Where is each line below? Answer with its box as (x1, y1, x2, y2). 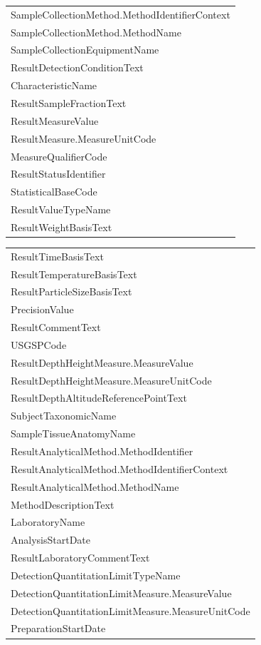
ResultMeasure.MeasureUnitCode (11, 131, 156, 146)
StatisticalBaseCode (11, 184, 97, 199)
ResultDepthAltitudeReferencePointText (11, 390, 187, 405)
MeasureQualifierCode (11, 148, 107, 163)
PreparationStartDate (11, 621, 106, 636)
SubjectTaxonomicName (11, 408, 117, 423)
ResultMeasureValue (11, 113, 99, 128)
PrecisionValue (11, 302, 74, 317)
